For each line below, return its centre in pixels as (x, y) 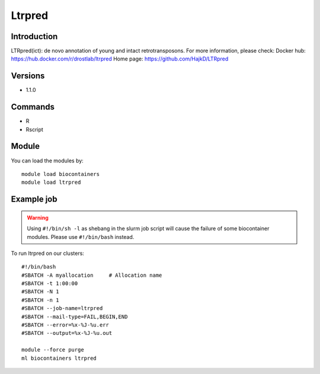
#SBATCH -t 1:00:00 (50, 284)
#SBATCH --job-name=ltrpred (62, 309)
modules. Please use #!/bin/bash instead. (81, 236)
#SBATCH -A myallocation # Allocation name (92, 275)
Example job (34, 199)
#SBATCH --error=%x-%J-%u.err (65, 325)
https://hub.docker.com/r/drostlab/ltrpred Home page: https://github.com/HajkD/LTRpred (120, 59)
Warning (38, 218)
